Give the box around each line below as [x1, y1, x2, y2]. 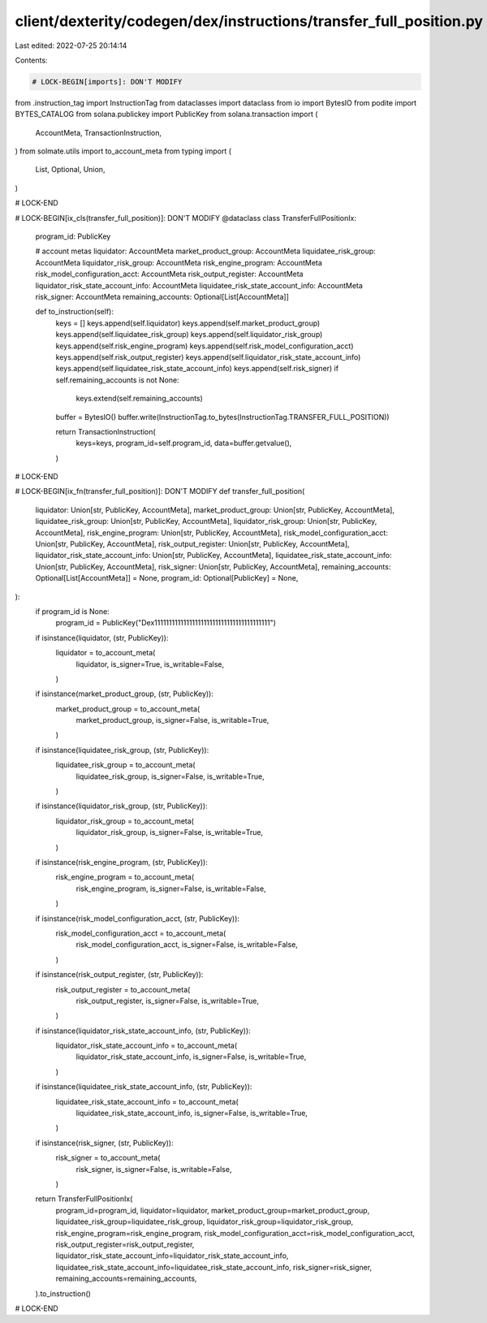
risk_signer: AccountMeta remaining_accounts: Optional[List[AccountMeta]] [35, 292, 290, 301]
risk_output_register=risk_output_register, [55, 1239, 195, 1249]
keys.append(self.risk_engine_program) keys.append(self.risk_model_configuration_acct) [55, 341, 354, 351]
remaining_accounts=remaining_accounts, [55, 1273, 197, 1283]
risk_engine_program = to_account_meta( [55, 872, 195, 882]
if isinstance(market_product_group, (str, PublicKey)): [35, 689, 214, 698]
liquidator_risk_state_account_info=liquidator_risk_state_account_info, [55, 1251, 289, 1260]
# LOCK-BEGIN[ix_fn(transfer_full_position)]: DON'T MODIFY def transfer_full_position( [15, 486, 305, 496]
